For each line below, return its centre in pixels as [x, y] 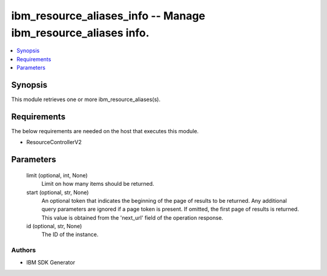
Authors [24, 250]
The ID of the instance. [70, 235]
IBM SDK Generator [51, 262]
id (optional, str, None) [54, 226]
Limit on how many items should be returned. [98, 184]
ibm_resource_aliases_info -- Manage [108, 16]
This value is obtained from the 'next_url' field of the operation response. [132, 217]
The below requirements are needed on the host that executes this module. [105, 131]
